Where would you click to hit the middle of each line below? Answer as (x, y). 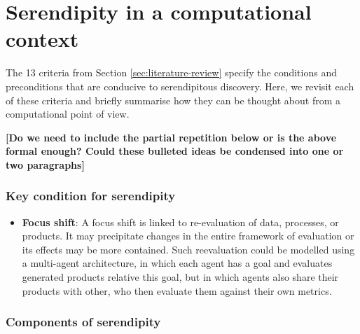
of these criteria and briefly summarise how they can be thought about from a (173, 100)
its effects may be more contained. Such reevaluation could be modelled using (188, 249)
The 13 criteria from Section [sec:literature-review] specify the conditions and (171, 72)
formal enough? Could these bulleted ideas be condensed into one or (175, 151)
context (42, 39)
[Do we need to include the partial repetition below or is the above (171, 137)
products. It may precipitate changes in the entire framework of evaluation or (188, 236)
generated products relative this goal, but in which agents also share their (180, 277)
